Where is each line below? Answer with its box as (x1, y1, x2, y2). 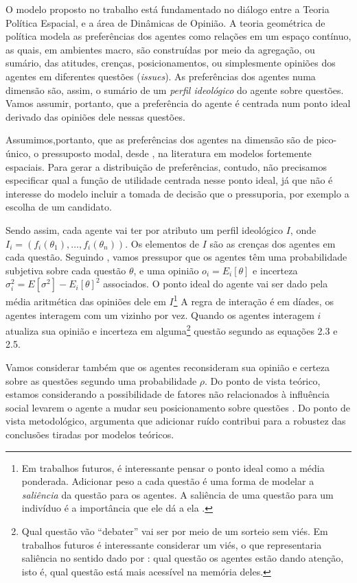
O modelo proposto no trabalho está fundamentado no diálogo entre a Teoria (5, 2, 330, 16)
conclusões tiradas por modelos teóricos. (5, 427, 174, 441)
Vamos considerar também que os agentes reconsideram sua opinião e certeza (5, 359, 330, 374)
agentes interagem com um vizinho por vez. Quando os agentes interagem (5, 307, 314, 322)
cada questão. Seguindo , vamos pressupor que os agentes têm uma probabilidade (5, 250, 347, 264)
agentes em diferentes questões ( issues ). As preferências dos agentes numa (5, 69, 316, 83)
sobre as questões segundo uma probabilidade (5, 373, 197, 388)
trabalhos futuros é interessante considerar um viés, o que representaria (21, 537, 322, 551)
